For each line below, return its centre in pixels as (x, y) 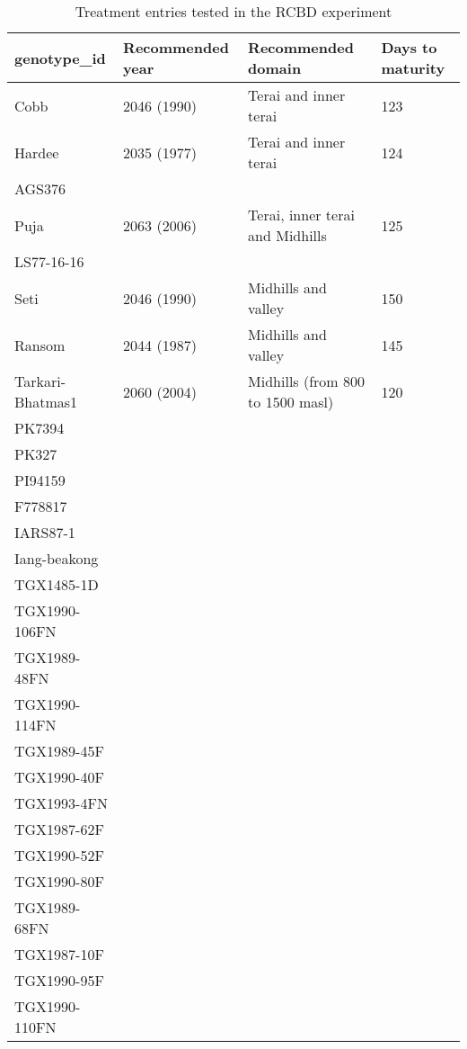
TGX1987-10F (59, 954)
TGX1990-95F (59, 980)
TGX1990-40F (59, 777)
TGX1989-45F (59, 751)
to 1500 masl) (291, 402)
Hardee (37, 152)
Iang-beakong (57, 558)
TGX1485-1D (57, 584)
